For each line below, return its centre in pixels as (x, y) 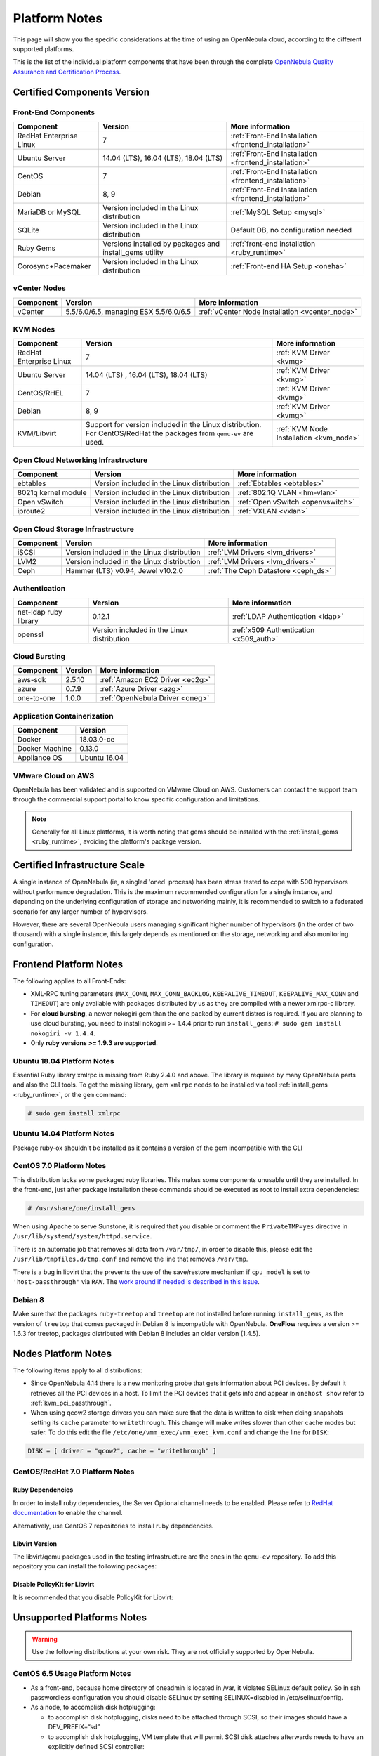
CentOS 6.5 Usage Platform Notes (72, 1674)
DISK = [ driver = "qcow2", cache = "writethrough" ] (122, 1451)
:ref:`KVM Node (302, 429)
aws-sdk (32, 680)
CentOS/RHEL (40, 393)
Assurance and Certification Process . (67, 72)
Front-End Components (54, 112)
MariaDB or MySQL (49, 212)
